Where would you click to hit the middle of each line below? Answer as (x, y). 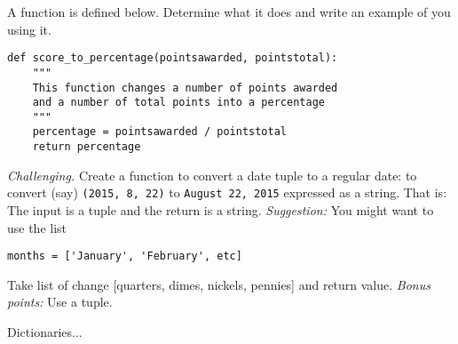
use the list (37, 227)
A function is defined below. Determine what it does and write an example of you (229, 12)
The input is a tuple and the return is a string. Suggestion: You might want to (221, 210)
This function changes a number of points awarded (185, 88)
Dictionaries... (45, 332)
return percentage (87, 147)
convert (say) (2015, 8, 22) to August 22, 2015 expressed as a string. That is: (227, 192)
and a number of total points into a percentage (178, 103)
